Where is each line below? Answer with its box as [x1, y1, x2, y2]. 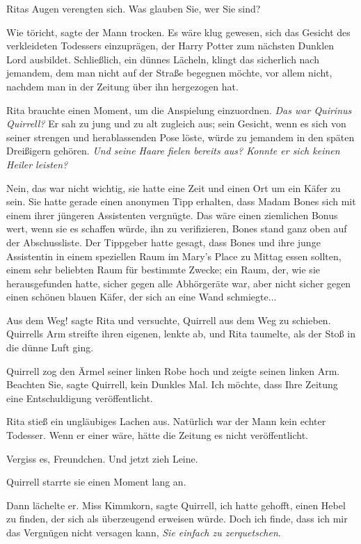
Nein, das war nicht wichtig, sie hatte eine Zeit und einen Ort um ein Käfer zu [6, 180, 341, 195]
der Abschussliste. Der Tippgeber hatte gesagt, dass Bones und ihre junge [6, 234, 321, 249]
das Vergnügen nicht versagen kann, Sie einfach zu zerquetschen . [6, 525, 281, 539]
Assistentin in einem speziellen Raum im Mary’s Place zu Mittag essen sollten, [6, 248, 342, 263]
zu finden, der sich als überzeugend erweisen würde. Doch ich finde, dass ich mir [6, 511, 348, 526]
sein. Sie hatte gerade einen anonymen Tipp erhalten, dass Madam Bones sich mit [6, 194, 356, 209]
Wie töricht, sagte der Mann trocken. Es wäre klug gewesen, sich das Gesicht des [6, 24, 351, 39]
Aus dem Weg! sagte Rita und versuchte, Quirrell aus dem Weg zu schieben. [6, 312, 331, 327]
